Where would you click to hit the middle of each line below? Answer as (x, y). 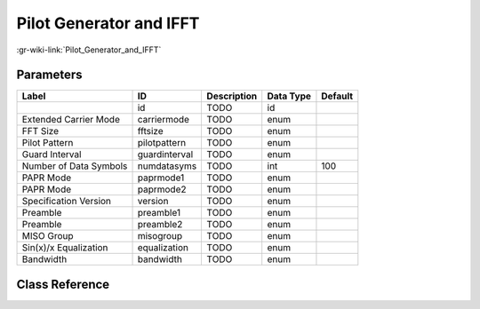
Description (232, 96)
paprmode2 (162, 189)
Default (337, 96)
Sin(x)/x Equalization (65, 248)
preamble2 (160, 225)
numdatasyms (167, 166)
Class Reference (63, 284)
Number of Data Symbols (75, 166)
